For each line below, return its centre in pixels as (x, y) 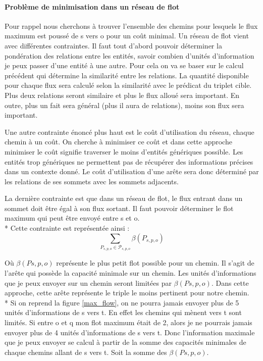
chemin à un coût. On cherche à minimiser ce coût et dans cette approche (118, 142)
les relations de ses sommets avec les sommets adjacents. (92, 181)
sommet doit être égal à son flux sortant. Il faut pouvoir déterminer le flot (119, 208)
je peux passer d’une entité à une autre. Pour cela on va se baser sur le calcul (124, 65)
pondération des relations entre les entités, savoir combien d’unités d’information (129, 55)
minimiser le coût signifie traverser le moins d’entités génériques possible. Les (124, 151)
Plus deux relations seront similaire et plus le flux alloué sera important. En (122, 95)
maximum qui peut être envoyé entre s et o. (72, 218)
